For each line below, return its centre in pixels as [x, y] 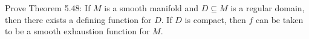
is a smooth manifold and [151, 8]
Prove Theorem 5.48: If [48, 8]
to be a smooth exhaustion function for [77, 31]
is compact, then [215, 19]
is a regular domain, [268, 8]
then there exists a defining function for [78, 19]
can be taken [280, 19]
